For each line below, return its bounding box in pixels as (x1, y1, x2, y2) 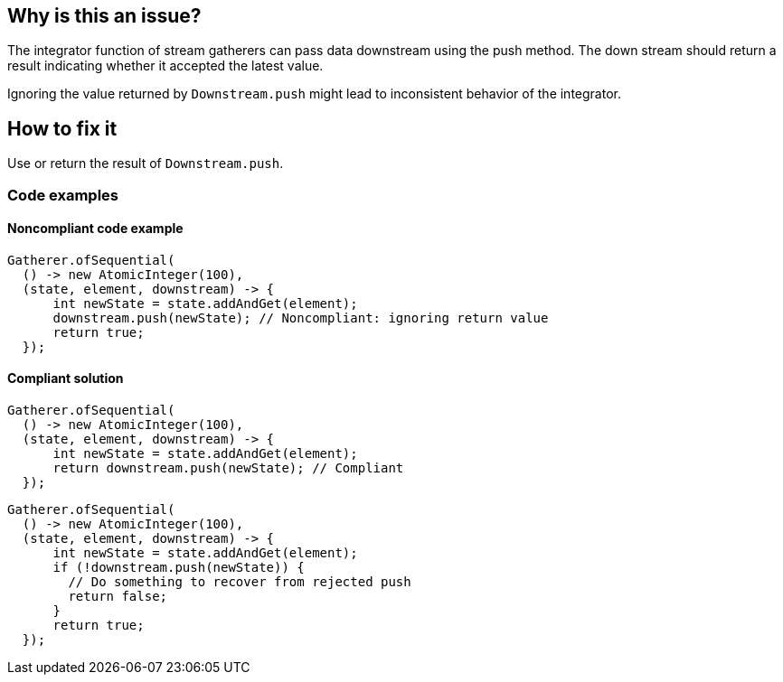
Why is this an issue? (7, 5, 202, 27)
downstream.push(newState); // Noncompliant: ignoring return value (52, 310, 549, 325)
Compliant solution (7, 370, 124, 387)
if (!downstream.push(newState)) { (52, 560, 305, 575)
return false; (68, 589, 168, 604)
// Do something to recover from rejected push (68, 575, 411, 590)
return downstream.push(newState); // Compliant (52, 461, 404, 476)
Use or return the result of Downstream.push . (7, 155, 284, 172)
